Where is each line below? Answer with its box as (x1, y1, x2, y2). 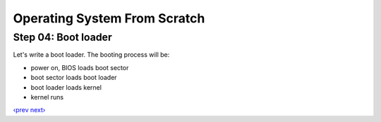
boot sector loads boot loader (30, 74, 117, 82)
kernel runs (30, 93, 64, 101)
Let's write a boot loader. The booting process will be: (13, 50, 170, 59)
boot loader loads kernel (30, 83, 102, 91)
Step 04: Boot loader (13, 31, 112, 43)
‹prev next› (13, 106, 46, 114)
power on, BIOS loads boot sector (30, 63, 129, 72)
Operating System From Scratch (13, 11, 205, 26)
